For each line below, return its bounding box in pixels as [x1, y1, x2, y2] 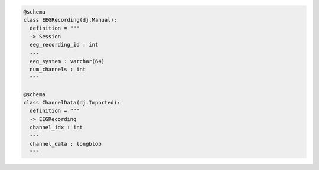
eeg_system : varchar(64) [30, 58, 105, 64]
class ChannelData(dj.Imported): [23, 99, 121, 106]
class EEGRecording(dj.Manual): [23, 17, 118, 23]
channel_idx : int [30, 124, 83, 131]
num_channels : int [30, 66, 86, 73]
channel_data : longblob [30, 140, 102, 147]
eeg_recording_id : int [30, 41, 99, 48]
